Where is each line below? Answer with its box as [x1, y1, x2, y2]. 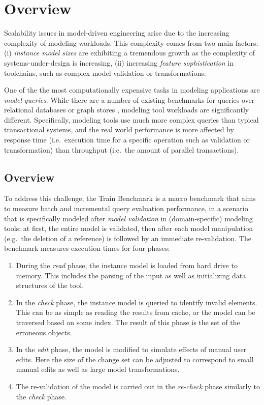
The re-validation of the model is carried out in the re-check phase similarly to [16, 381, 260, 391]
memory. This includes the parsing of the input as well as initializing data [16, 270, 246, 280]
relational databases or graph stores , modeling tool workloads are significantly [4, 104, 249, 115]
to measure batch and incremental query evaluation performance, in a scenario [4, 203, 248, 214]
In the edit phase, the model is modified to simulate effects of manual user [16, 344, 247, 355]
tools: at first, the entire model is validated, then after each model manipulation [4, 223, 253, 234]
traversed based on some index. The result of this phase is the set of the [16, 316, 240, 327]
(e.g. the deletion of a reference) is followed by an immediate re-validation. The [4, 233, 252, 243]
